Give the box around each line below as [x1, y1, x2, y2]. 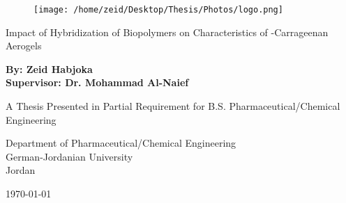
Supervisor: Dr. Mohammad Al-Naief [6, 75, 189, 90]
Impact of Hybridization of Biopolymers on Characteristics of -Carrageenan [6, 24, 329, 39]
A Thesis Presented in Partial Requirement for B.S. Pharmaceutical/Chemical [6, 99, 340, 113]
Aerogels [6, 38, 42, 53]
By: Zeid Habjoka [6, 61, 93, 76]
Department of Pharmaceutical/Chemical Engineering [6, 136, 236, 150]
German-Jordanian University [6, 149, 133, 163]
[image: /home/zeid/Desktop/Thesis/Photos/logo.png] [33, 5, 283, 15]
